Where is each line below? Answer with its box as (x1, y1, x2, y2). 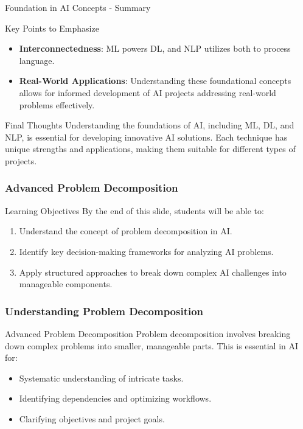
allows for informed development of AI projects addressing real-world (19, 86, 276, 99)
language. (19, 54, 55, 66)
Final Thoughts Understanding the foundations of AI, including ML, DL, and (5, 119, 294, 131)
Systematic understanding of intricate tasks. (19, 371, 184, 384)
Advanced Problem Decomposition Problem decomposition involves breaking (5, 327, 291, 340)
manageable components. (19, 277, 113, 290)
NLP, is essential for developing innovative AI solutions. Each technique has (5, 130, 288, 143)
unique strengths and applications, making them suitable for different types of (5, 142, 296, 155)
